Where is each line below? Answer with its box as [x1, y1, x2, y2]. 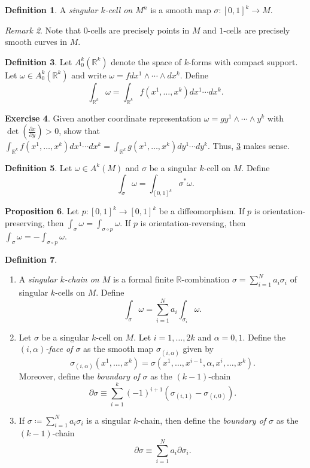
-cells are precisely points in [87, 23, 190, 36]
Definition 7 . [5, 253, 57, 265]
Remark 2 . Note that [5, 23, 81, 36]
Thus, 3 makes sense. [212, 139, 290, 152]
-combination [181, 273, 230, 285]
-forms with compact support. [189, 55, 298, 68]
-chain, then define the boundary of [138, 414, 266, 426]
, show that [59, 124, 101, 137]
